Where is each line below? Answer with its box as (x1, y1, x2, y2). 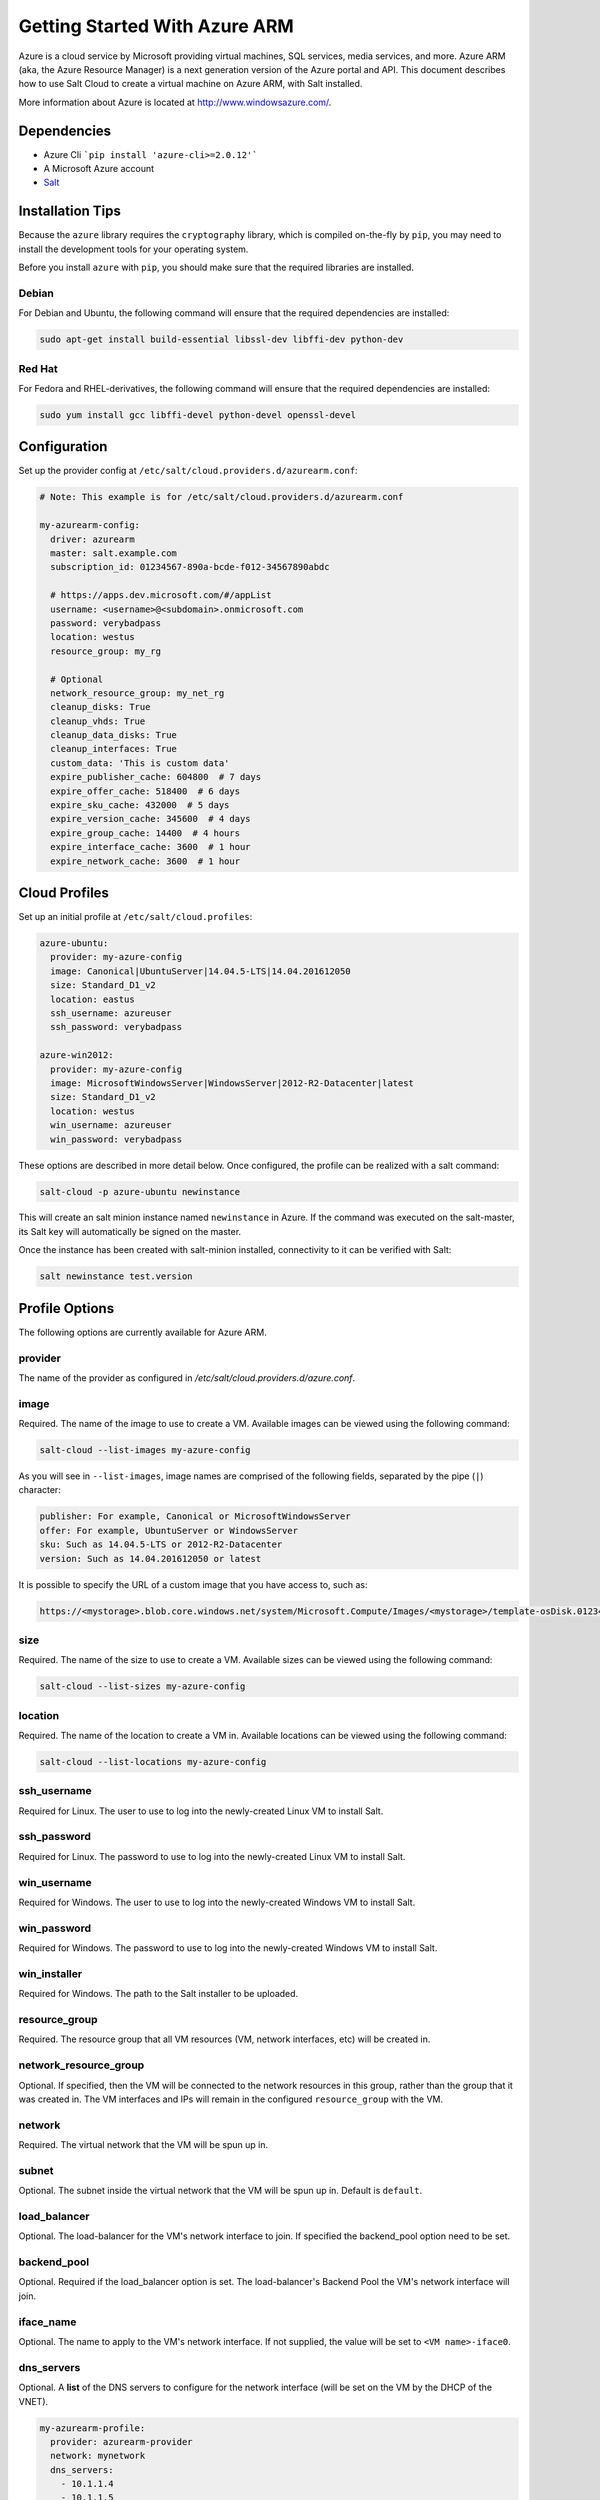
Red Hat (18, 361, 59, 375)
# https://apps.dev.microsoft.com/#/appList (50, 590, 272, 601)
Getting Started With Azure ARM (18, 15, 294, 37)
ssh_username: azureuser (50, 1008, 172, 1019)
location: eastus (50, 993, 135, 1005)
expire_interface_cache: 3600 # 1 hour (50, 841, 251, 853)
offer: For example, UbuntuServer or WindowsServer (39, 1525, 299, 1536)
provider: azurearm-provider (50, 2436, 194, 2447)
